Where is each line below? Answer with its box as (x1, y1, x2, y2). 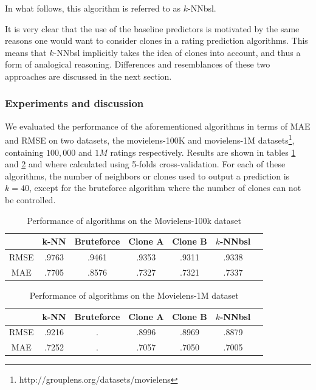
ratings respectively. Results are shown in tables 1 (110, 145, 296, 158)
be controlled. (5, 193, 56, 206)
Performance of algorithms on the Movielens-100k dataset (27, 214, 241, 226)
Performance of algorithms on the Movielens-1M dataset (29, 288, 239, 301)
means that (5, 46, 47, 58)
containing (5, 145, 44, 158)
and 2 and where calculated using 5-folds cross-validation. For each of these (5, 158, 286, 170)
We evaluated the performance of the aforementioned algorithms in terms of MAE (5, 119, 311, 132)
